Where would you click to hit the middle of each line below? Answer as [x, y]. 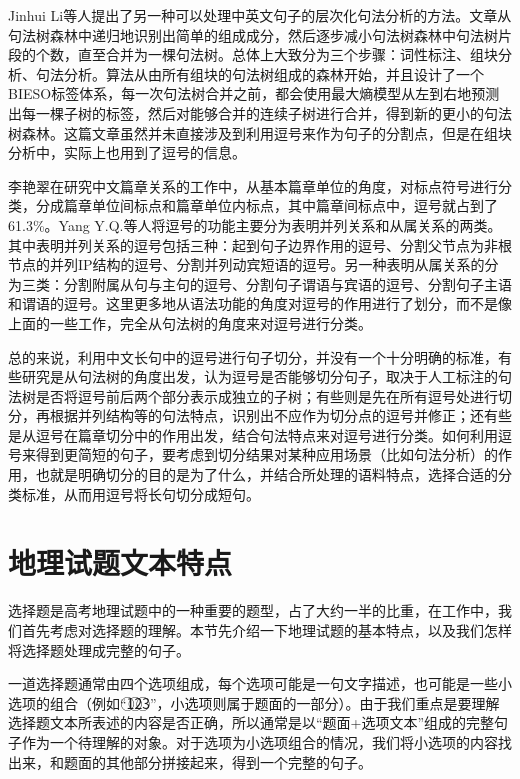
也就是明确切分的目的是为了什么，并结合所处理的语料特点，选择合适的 [266, 474]
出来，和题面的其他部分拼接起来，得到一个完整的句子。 [190, 761]
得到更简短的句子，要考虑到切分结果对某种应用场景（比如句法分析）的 [266, 454]
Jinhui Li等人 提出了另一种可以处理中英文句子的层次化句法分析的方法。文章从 [260, 15]
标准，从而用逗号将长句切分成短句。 [140, 493]
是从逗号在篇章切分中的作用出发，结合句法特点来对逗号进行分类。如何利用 [253, 434]
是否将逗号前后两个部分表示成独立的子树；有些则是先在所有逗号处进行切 [273, 395]
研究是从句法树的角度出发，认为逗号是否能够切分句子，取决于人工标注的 [259, 376]
